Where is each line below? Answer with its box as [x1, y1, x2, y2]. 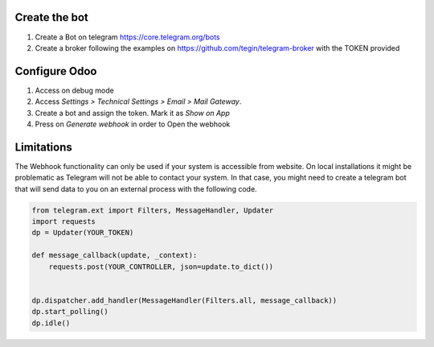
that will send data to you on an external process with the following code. [14, 184, 257, 193]
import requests [31, 217, 96, 226]
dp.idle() [31, 318, 71, 328]
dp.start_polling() [31, 307, 108, 316]
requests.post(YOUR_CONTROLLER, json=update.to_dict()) [48, 262, 274, 271]
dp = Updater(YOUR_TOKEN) [31, 228, 134, 238]
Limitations [14, 140, 72, 154]
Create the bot [14, 10, 88, 24]
